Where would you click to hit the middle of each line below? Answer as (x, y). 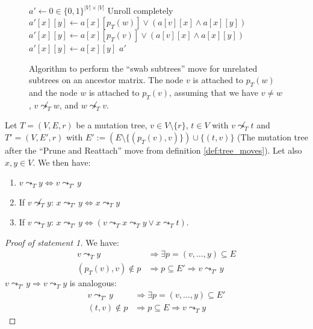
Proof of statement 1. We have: (62, 242)
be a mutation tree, (112, 125)
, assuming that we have (214, 92)
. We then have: (62, 162)
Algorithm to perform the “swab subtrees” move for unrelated (143, 68)
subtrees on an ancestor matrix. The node (106, 80)
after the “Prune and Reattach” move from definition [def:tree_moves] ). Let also (153, 150)
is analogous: (93, 283)
